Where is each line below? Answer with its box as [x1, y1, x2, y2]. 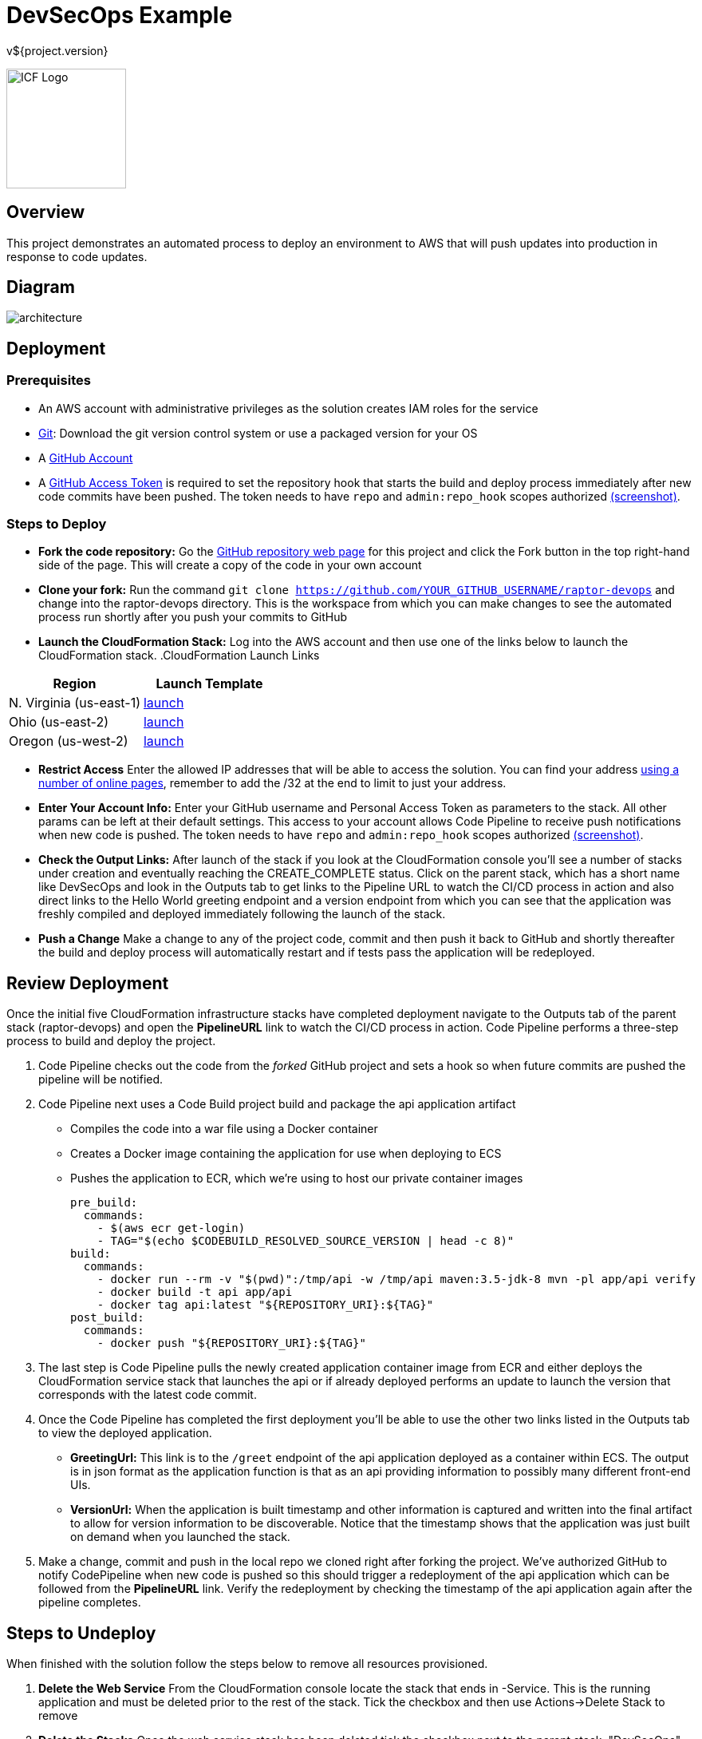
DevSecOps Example [6, 2, 233, 29]
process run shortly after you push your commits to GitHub [38, 610, 348, 624]
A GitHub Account [38, 450, 133, 465]
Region [53, 675, 97, 692]
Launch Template [156, 675, 263, 692]
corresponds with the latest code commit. [38, 1388, 257, 1402]
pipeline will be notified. [38, 1072, 164, 1087]
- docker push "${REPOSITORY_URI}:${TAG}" [97, 1337, 366, 1350]
